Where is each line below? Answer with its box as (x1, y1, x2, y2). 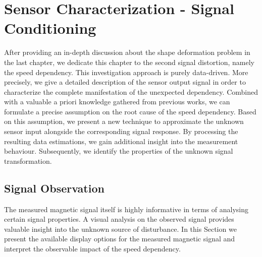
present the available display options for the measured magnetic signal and (4, 233, 235, 244)
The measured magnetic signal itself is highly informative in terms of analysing (4, 204, 248, 214)
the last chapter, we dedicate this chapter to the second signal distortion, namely (4, 56, 254, 67)
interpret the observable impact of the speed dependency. (4, 243, 181, 254)
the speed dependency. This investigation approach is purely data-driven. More (4, 67, 248, 77)
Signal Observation (4, 180, 104, 196)
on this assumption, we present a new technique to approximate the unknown (4, 116, 244, 126)
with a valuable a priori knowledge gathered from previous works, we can (4, 96, 230, 107)
